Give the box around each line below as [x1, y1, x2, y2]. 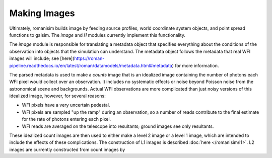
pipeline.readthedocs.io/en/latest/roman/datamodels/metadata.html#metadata [9, 62, 172, 68]
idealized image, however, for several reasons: [9, 93, 106, 99]
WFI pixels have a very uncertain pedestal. [22, 102, 110, 108]
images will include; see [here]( [9, 55, 75, 61]
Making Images [9, 8, 75, 19]
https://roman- [74, 55, 105, 61]
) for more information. [172, 62, 219, 68]
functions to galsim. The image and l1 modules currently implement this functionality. [9, 32, 186, 38]
